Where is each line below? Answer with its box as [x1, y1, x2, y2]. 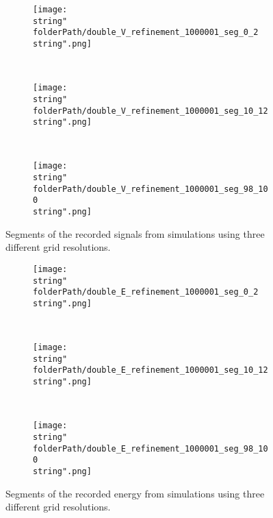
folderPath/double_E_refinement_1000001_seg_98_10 [33, 443, 268, 454]
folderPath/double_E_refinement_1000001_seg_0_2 [33, 287, 259, 297]
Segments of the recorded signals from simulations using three [5, 226, 265, 241]
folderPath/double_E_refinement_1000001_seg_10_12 [33, 365, 268, 375]
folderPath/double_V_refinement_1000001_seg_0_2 [33, 27, 259, 38]
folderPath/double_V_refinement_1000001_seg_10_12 [33, 106, 268, 116]
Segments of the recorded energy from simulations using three [5, 486, 265, 500]
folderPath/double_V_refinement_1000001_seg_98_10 [33, 184, 268, 194]
